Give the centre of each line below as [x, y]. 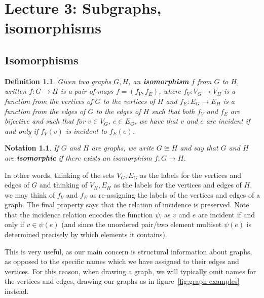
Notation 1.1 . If [32, 148]
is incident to [86, 131]
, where [170, 91]
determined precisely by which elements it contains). [86, 234]
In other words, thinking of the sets [60, 175]
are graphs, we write [123, 148]
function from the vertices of [49, 101]
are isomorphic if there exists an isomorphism [78, 157]
